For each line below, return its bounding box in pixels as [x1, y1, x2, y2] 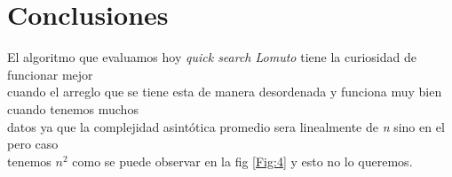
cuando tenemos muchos [7, 99, 139, 118]
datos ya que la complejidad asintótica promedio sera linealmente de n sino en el [7, 117, 445, 135]
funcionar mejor [7, 65, 93, 83]
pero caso [7, 135, 59, 153]
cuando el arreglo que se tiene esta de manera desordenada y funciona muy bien [7, 82, 442, 101]
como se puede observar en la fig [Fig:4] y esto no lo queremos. [72, 151, 413, 170]
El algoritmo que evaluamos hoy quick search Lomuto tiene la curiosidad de [7, 48, 416, 66]
